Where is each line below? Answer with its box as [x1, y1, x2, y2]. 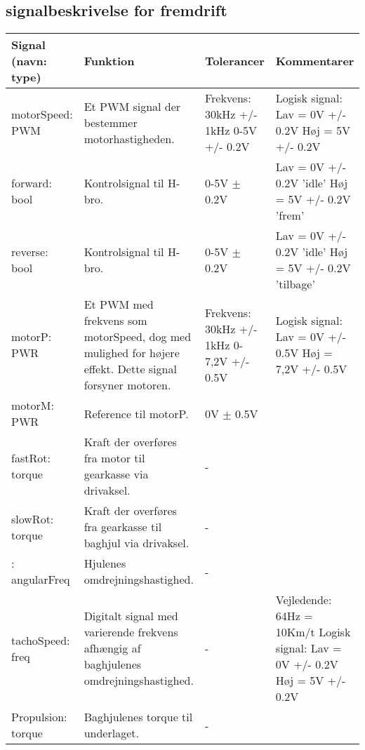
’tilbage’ [275, 276, 315, 293]
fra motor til [84, 450, 145, 467]
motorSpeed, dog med [84, 328, 192, 345]
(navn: [11, 53, 47, 69]
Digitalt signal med [84, 608, 178, 624]
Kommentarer [275, 53, 354, 69]
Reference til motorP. [84, 405, 189, 422]
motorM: [11, 397, 54, 414]
